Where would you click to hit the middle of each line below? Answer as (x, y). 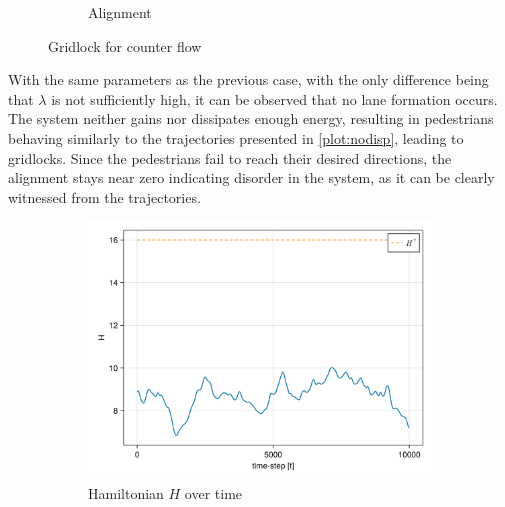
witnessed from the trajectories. (104, 196)
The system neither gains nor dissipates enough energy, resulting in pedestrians (251, 118)
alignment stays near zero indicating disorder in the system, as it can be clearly (251, 177)
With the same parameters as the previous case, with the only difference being (248, 79)
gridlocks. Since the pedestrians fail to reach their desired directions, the (230, 157)
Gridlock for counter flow (125, 45)
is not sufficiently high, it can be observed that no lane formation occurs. (274, 98)
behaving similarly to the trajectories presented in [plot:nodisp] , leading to (236, 137)
